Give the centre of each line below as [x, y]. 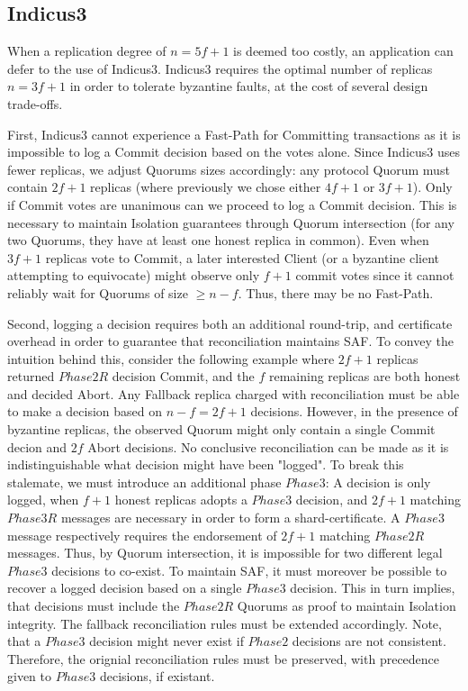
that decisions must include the [94, 606]
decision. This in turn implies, [373, 588]
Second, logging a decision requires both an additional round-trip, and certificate [230, 323]
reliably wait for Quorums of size [98, 292]
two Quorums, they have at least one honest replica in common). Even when [218, 240]
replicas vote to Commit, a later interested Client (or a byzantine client [243, 257]
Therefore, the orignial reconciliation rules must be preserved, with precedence [224, 658]
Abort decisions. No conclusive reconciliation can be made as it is [268, 446]
